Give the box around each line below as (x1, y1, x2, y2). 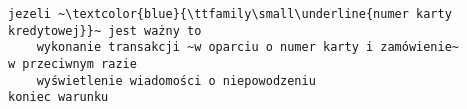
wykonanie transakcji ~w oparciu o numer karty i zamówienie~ (36, 40, 460, 55)
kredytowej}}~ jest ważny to (8, 23, 202, 38)
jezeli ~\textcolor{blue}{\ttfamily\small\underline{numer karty (8, 7, 452, 21)
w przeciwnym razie (8, 56, 137, 71)
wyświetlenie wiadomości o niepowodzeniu (36, 73, 316, 88)
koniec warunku (8, 90, 109, 105)
